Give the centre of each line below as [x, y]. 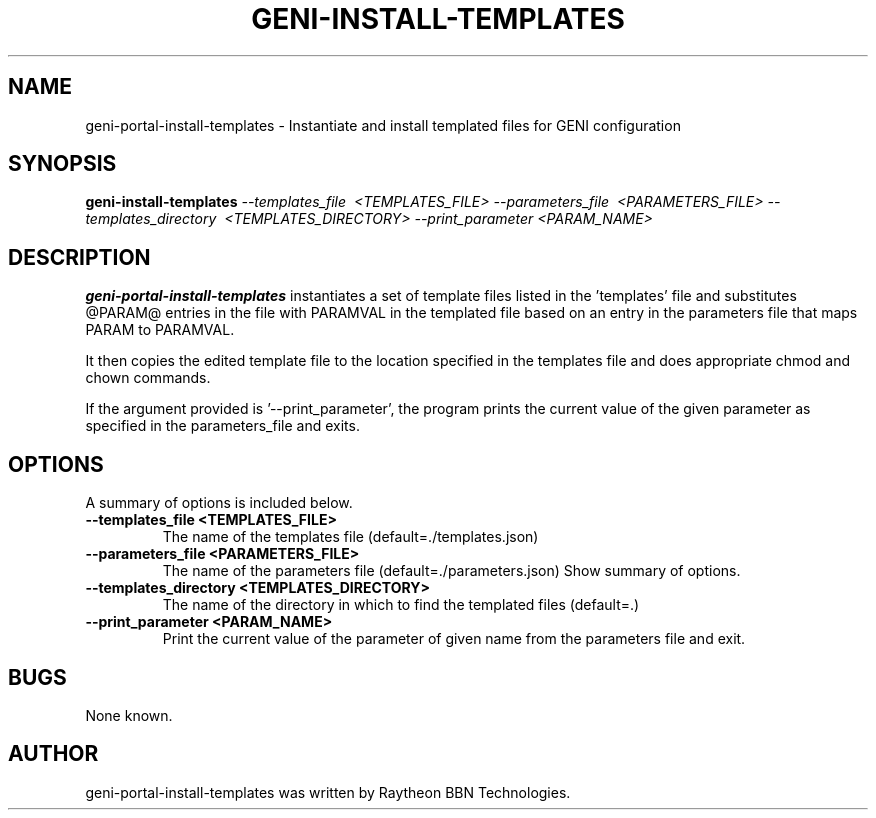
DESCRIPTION [79, 257]
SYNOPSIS [62, 164]
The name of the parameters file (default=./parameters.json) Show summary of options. [451, 571]
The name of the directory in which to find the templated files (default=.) [401, 605]
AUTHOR [53, 754]
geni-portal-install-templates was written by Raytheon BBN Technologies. [328, 792]
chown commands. [148, 378]
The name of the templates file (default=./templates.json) [350, 537]
